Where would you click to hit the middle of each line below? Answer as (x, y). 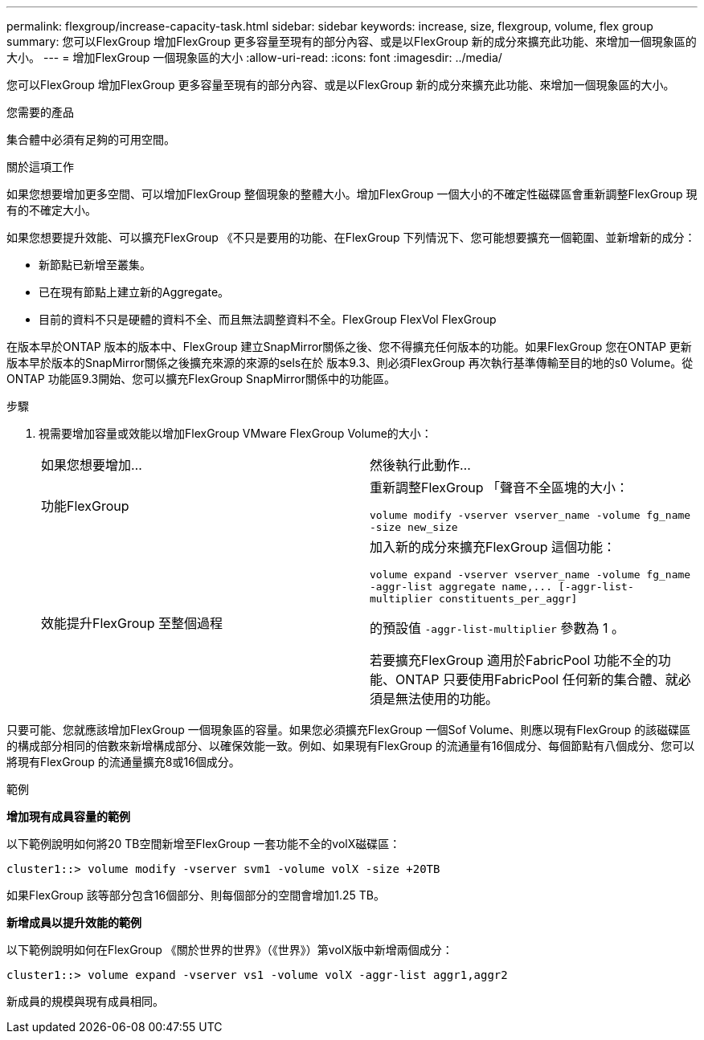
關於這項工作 (40, 167)
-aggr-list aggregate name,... (461, 587)
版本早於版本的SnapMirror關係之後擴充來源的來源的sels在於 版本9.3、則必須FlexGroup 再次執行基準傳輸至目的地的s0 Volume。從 (350, 363)
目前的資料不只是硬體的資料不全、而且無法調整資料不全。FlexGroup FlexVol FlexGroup (268, 319)
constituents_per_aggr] (508, 599)
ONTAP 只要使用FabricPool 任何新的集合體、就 (537, 679)
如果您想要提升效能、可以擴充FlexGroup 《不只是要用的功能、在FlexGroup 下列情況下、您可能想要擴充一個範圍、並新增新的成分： (351, 237)
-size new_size (414, 527)
